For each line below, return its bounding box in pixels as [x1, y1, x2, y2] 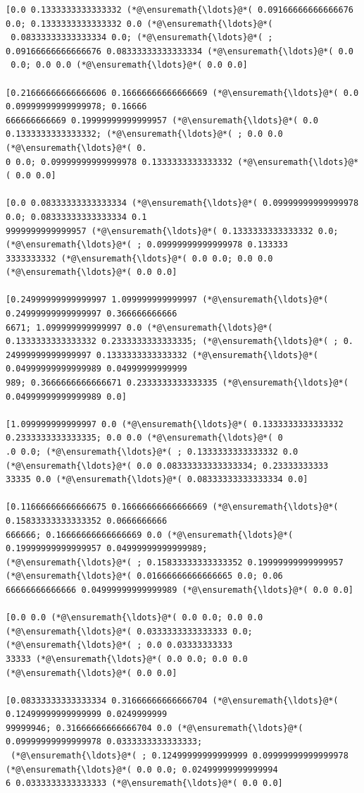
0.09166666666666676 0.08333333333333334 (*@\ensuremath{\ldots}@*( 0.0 [6, 46, 353, 56]
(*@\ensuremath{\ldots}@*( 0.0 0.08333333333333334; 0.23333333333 [6, 460, 329, 471]
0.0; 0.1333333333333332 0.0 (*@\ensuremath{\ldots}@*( [6, 18, 273, 29]
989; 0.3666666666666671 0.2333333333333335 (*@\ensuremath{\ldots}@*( [6, 378, 349, 388]
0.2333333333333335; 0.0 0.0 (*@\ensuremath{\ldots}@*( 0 [6, 433, 283, 443]
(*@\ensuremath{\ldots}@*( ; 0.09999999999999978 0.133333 [6, 240, 288, 250]
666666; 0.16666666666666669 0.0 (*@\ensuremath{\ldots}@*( [6, 529, 294, 540]
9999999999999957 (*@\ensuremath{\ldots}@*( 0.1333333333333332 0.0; [6, 226, 339, 236]
